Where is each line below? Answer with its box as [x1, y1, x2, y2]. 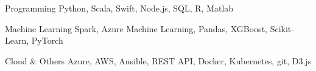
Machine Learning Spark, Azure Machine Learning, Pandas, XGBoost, [5, 22, 267, 35]
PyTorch [31, 34, 63, 47]
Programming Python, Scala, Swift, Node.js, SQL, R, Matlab [5, 2, 234, 14]
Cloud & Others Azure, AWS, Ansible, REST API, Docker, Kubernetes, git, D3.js [5, 54, 312, 67]
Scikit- [270, 22, 294, 35]
